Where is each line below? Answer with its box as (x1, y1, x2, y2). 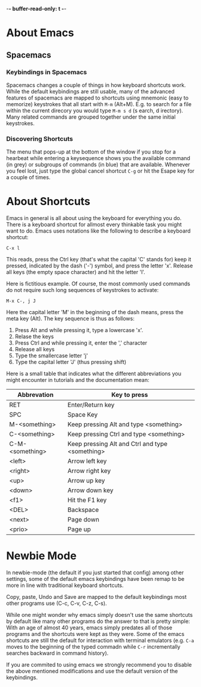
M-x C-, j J (6, 298, 36, 305)
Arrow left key (68, 457, 107, 465)
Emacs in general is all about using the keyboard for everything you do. (6, 215, 182, 222)
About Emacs (6, 26, 75, 40)
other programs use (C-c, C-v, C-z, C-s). (6, 599, 107, 607)
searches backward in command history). (6, 650, 109, 657)
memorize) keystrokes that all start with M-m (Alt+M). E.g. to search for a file (6, 100, 192, 107)
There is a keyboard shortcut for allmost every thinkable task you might (6, 221, 182, 228)
